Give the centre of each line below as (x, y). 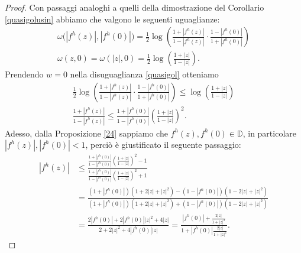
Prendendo (24, 74)
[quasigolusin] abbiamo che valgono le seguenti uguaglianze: (112, 19)
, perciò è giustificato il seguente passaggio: (163, 145)
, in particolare (270, 133)
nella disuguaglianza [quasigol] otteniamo (144, 74)
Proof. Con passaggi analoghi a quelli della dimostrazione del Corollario (135, 7)
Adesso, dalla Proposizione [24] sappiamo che (86, 133)
